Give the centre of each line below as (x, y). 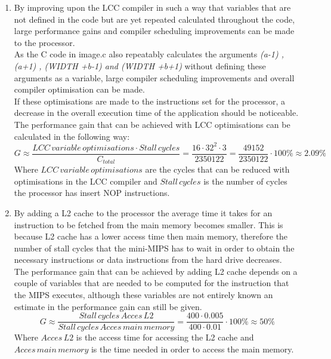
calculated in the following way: (72, 136)
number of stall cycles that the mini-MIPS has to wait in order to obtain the (154, 248)
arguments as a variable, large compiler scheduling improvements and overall (154, 77)
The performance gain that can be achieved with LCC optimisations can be (152, 124)
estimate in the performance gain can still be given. (108, 306)
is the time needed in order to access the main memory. (192, 349)
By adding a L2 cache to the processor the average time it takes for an (143, 212)
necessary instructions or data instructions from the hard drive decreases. (148, 260)
